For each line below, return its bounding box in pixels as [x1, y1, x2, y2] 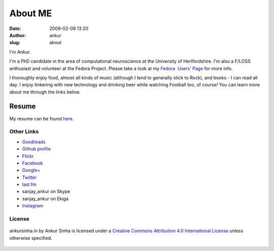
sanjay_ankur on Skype [22, 189, 71, 195]
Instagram [22, 203, 43, 209]
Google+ [22, 167, 41, 173]
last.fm [22, 181, 37, 187]
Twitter [22, 174, 37, 180]
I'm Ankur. [9, 49, 31, 55]
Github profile [22, 146, 51, 152]
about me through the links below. [9, 89, 81, 95]
